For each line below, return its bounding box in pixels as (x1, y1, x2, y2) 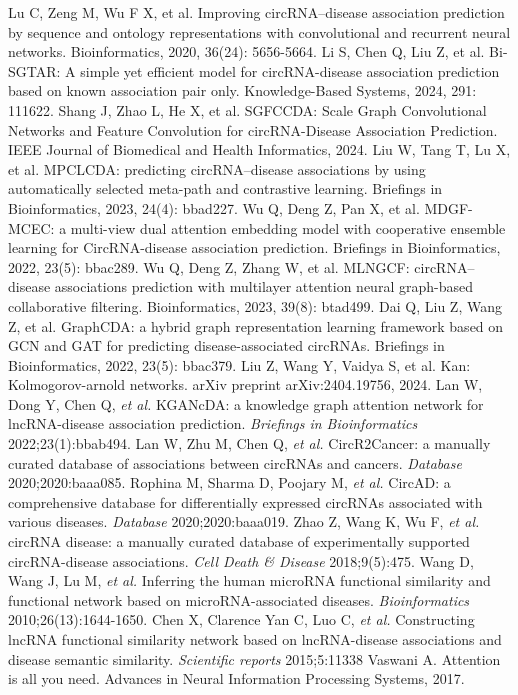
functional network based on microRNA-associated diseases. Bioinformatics (8, 589, 470, 610)
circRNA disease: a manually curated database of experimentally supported (8, 531, 470, 552)
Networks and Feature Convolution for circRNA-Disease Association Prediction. (8, 119, 498, 140)
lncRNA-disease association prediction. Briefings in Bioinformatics (8, 413, 418, 434)
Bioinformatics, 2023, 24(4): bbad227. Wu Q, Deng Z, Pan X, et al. (8, 197, 420, 218)
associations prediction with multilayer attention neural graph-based (54, 276, 473, 297)
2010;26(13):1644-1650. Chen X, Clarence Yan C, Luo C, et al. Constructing (8, 609, 475, 630)
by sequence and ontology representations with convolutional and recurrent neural (8, 21, 511, 42)
